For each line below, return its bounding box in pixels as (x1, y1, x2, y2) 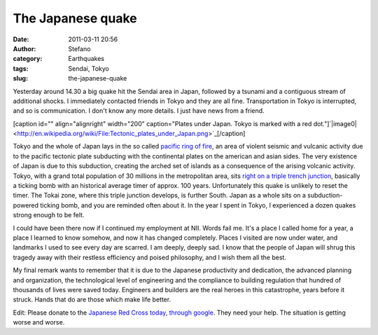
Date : (13, 35, 29, 43)
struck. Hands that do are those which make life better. (13, 295, 171, 304)
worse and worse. (13, 318, 65, 327)
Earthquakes (68, 55, 105, 63)
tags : (13, 64, 29, 73)
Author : (13, 44, 36, 53)
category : (13, 55, 43, 63)
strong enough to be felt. (13, 211, 85, 219)
